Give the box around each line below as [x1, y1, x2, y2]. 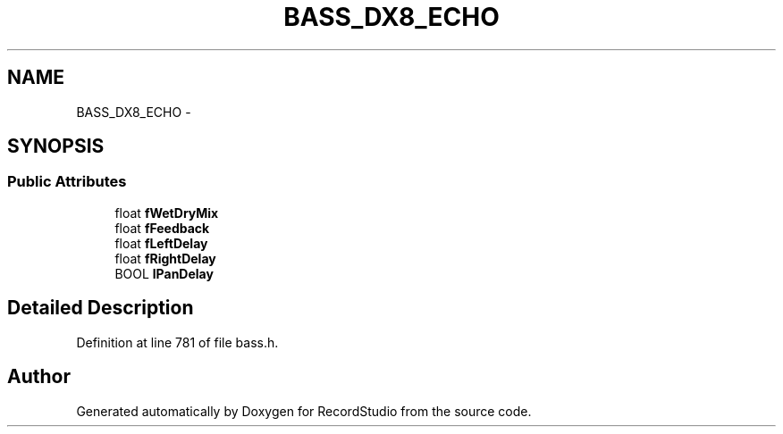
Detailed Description [7, 296, 194, 320]
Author [7, 365, 71, 388]
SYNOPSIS [7, 135, 105, 158]
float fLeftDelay [114, 235, 208, 251]
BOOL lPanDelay [114, 265, 214, 281]
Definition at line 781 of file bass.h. [76, 334, 279, 350]
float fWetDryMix [114, 204, 219, 221]
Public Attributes [7, 172, 127, 191]
